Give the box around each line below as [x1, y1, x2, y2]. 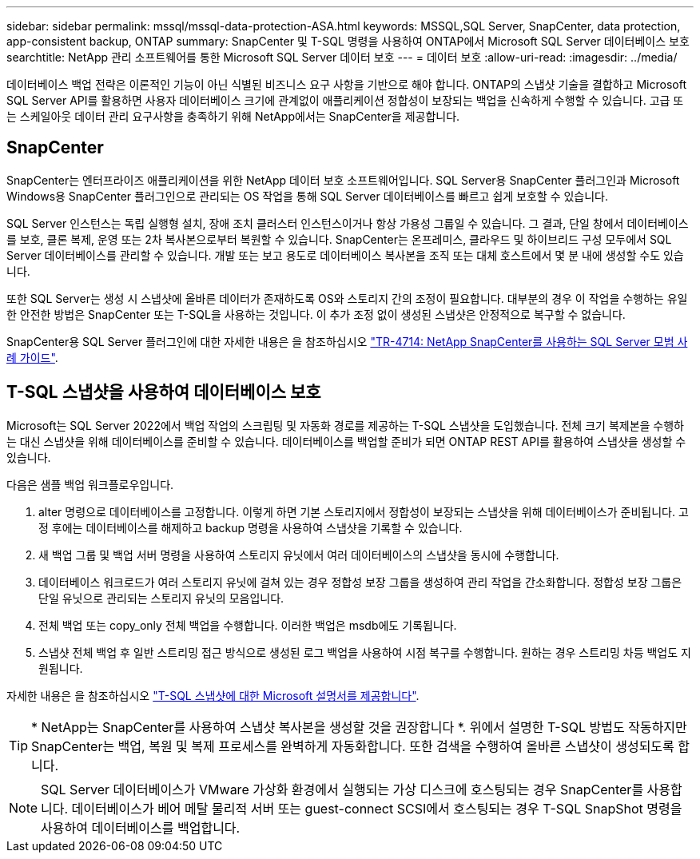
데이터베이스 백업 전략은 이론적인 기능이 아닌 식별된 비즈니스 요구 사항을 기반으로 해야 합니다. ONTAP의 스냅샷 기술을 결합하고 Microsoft [6, 78, 686, 91]
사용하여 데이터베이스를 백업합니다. [41, 819, 241, 836]
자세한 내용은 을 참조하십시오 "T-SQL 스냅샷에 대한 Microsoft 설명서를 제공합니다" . [6, 688, 420, 702]
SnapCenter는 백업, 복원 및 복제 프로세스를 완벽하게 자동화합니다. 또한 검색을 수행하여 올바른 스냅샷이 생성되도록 [31, 738, 674, 754]
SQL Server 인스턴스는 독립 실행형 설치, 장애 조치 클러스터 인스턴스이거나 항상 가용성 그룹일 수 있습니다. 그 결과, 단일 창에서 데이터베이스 [6, 216, 689, 230]
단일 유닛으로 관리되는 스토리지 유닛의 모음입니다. [38, 591, 284, 605]
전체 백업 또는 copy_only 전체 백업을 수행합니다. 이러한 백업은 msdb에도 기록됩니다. [38, 618, 457, 632]
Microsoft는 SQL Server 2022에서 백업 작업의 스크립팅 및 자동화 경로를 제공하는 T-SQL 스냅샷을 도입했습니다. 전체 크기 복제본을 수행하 [6, 418, 684, 432]
